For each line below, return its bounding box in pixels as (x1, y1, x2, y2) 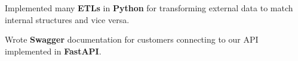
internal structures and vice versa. (5, 13, 130, 25)
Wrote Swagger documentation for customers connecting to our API (5, 33, 259, 46)
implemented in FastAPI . (5, 44, 102, 57)
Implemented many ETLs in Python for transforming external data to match (5, 2, 293, 14)
